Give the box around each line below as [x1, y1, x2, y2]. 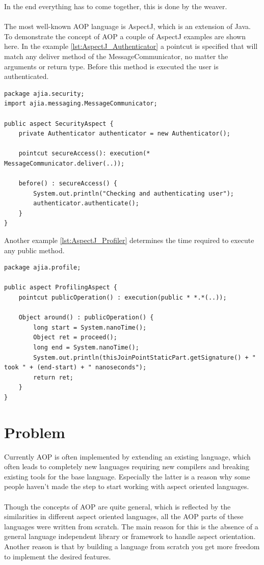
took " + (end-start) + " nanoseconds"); [4, 364, 147, 371]
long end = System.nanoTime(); [33, 344, 139, 351]
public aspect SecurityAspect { [4, 120, 114, 127]
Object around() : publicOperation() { [18, 314, 154, 321]
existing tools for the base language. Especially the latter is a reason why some [4, 471, 250, 481]
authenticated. [4, 71, 49, 82]
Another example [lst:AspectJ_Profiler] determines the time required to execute [4, 235, 254, 246]
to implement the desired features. [4, 551, 111, 561]
